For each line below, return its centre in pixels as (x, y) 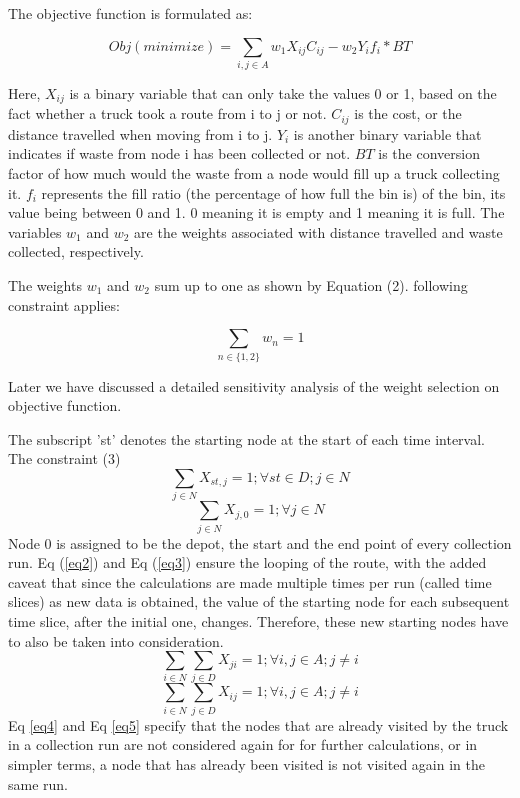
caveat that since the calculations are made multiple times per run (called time (250, 581)
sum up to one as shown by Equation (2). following (311, 284)
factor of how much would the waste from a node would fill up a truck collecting (254, 173)
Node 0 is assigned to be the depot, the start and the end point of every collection (260, 542)
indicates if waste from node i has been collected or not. (179, 153)
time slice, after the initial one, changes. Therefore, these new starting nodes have (258, 620)
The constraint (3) (64, 458)
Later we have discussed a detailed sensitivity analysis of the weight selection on (254, 385)
